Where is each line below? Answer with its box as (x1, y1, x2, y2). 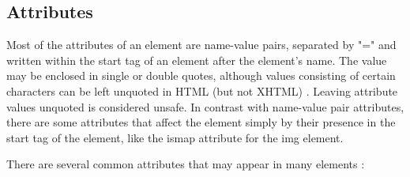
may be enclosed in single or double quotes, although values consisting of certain (6, 67, 396, 84)
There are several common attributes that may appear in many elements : (6, 156, 365, 172)
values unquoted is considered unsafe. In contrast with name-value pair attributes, (6, 98, 404, 115)
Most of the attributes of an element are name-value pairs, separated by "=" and (6, 36, 397, 53)
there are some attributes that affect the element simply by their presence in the (6, 114, 396, 130)
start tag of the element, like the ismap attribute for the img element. (6, 129, 344, 145)
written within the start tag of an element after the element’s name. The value (6, 51, 387, 68)
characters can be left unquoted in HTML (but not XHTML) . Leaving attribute (6, 82, 398, 99)
